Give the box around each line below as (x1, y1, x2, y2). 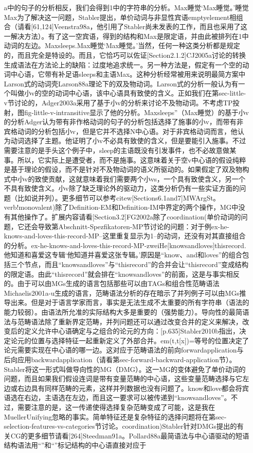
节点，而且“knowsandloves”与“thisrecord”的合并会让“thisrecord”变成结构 (24, 259, 249, 269)
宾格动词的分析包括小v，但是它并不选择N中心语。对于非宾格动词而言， (4, 126, 231, 136)
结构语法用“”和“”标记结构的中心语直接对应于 (4, 440, 146, 450)
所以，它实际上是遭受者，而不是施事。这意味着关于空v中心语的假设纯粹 (17, 154, 246, 165)
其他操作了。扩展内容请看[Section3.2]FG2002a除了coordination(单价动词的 (10, 212, 241, 222)
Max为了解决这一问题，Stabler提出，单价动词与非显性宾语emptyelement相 (4, 12, 236, 22)
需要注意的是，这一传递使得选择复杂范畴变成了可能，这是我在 (17, 402, 215, 412)
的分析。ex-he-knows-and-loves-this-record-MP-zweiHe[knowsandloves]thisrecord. (4, 240, 246, 250)
